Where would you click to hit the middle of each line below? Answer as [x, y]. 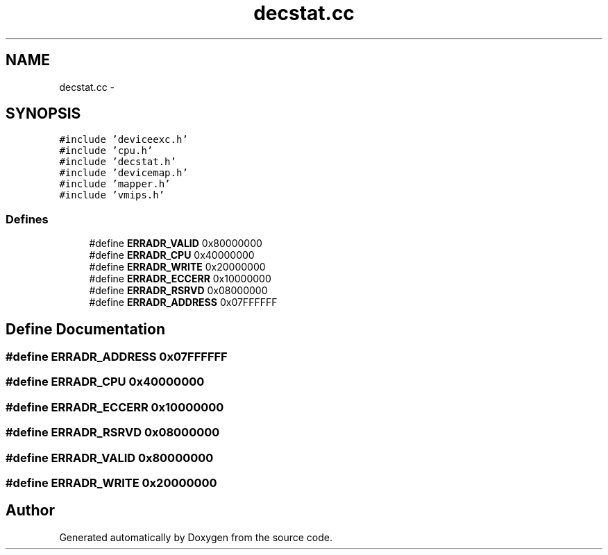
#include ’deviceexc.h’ [124, 140]
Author [30, 511]
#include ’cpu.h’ [106, 151]
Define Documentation [85, 329]
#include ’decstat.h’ [118, 162]
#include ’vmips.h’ [112, 195]
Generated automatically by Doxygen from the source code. [196, 537]
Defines [27, 219]
